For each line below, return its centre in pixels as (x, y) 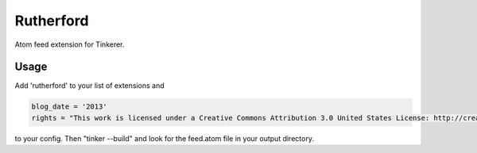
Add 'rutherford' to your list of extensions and (89, 86)
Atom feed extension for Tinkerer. (70, 44)
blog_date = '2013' (69, 107)
